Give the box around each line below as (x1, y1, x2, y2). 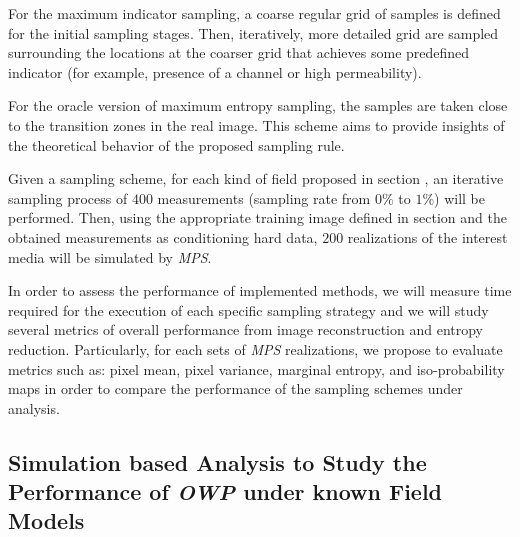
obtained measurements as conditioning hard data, (8, 226, 318, 247)
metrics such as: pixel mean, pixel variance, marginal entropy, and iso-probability (8, 358, 505, 379)
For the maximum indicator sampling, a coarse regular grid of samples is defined (8, 3, 501, 23)
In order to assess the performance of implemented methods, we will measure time (8, 280, 512, 301)
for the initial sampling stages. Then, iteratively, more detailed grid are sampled (8, 22, 499, 43)
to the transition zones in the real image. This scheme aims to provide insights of (8, 114, 505, 135)
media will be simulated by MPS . (8, 246, 212, 267)
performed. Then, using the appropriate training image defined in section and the (8, 207, 507, 228)
